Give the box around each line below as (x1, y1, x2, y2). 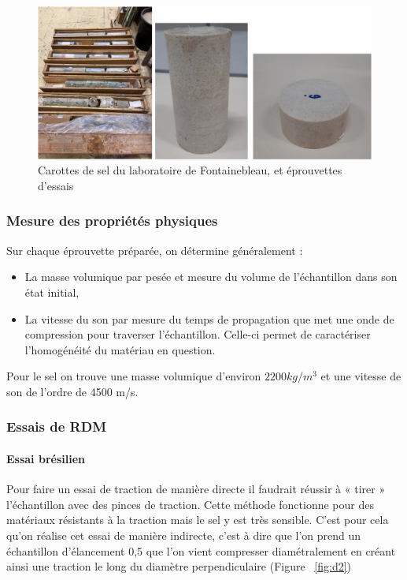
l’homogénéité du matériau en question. (24, 341, 216, 357)
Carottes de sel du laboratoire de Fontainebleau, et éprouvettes (38, 162, 342, 178)
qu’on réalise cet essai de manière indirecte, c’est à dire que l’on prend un (6, 526, 361, 543)
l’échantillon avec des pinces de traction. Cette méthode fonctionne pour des (6, 496, 374, 512)
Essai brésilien (6, 450, 85, 466)
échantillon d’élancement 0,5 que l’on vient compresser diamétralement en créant (6, 542, 396, 559)
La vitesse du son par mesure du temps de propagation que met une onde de (24, 310, 394, 327)
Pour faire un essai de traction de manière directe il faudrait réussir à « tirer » (6, 481, 386, 497)
